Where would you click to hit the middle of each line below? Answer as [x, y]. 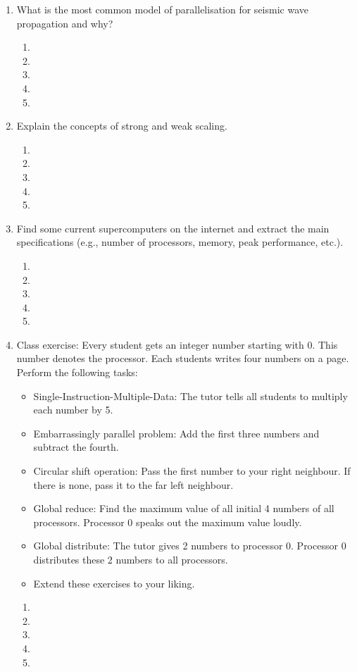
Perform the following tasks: [77, 372]
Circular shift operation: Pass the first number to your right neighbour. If [192, 471]
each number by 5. [73, 410]
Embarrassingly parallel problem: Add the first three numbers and [176, 433]
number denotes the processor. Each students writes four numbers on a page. [183, 358]
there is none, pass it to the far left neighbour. [133, 484]
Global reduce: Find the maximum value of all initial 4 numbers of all [184, 508]
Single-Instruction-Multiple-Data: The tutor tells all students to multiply [190, 396]
